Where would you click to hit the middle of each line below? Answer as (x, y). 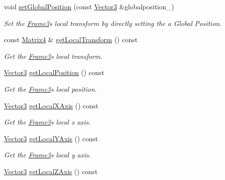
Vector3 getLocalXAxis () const (51, 105)
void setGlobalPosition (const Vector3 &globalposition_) (89, 6)
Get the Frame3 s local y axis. (47, 155)
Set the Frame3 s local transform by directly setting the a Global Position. (113, 23)
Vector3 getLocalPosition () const (54, 72)
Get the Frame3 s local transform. (53, 56)
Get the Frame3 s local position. (50, 89)
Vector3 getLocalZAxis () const (51, 171)
